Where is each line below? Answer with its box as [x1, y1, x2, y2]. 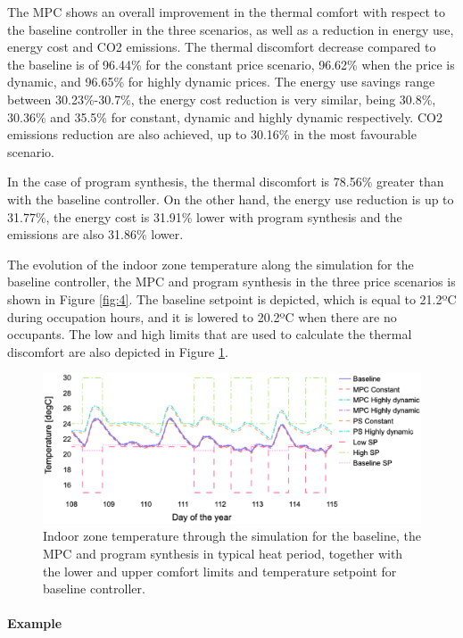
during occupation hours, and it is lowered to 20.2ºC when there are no [7, 307, 397, 326]
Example [7, 614, 62, 633]
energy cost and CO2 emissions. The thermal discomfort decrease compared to [7, 37, 436, 56]
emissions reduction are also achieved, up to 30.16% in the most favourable [7, 125, 417, 144]
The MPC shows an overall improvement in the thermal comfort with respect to [7, 3, 445, 21]
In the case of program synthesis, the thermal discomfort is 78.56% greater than [7, 172, 444, 191]
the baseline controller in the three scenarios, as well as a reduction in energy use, [7, 20, 454, 38]
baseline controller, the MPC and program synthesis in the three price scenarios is [7, 272, 456, 291]
